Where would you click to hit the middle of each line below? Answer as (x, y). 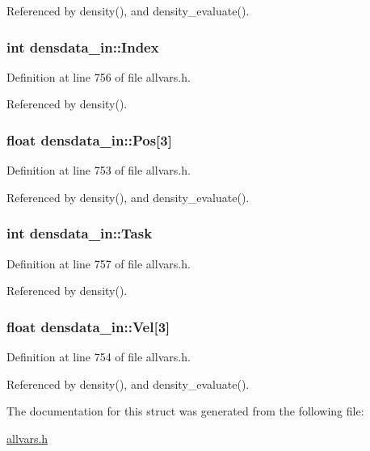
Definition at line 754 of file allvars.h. (99, 357)
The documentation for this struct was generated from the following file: (185, 411)
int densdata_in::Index (83, 46)
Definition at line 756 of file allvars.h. (99, 76)
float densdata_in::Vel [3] (88, 326)
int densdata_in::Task (80, 233)
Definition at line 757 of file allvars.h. (99, 263)
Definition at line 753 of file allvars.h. (99, 170)
